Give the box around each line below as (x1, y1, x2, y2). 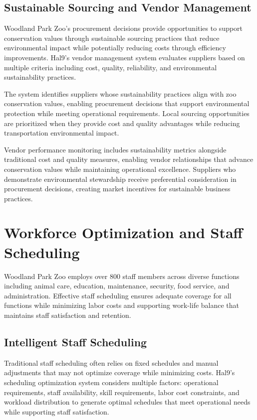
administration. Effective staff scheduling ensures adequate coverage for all (4, 290, 232, 300)
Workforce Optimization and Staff (4, 222, 243, 243)
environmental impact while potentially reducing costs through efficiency (4, 42, 226, 53)
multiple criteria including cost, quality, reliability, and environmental (4, 62, 217, 72)
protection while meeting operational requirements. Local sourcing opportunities (4, 108, 250, 118)
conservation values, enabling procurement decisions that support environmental (4, 98, 250, 109)
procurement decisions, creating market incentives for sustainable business (4, 183, 231, 194)
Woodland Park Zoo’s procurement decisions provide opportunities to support (4, 23, 243, 33)
